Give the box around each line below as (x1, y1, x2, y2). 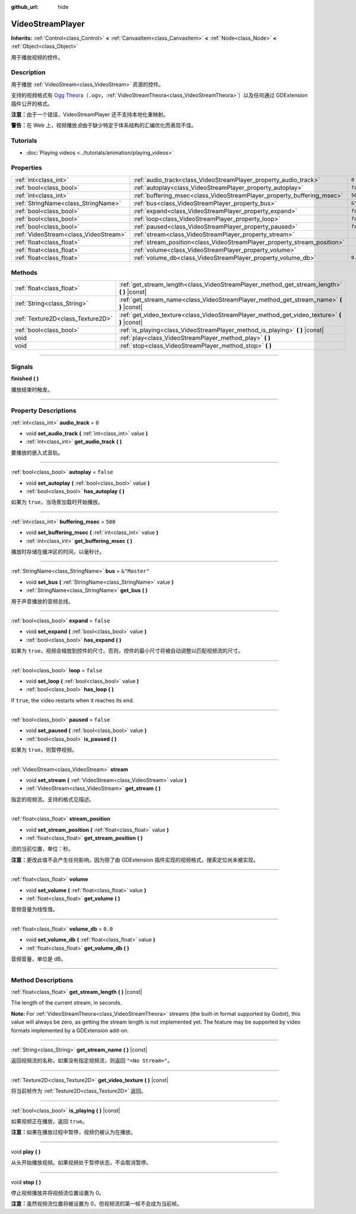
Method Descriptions (11, 976, 74, 984)
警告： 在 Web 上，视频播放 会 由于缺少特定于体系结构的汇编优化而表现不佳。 (11, 122, 197, 129)
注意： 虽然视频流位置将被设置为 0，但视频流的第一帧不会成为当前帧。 (11, 1200, 182, 1207)
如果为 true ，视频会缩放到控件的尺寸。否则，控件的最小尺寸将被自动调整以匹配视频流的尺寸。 (11, 647, 243, 654)
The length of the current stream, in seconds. (11, 999, 122, 1006)
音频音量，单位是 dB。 (11, 955, 66, 962)
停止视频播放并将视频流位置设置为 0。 (11, 1189, 104, 1196)
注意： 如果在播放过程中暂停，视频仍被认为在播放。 (11, 1129, 136, 1136)
